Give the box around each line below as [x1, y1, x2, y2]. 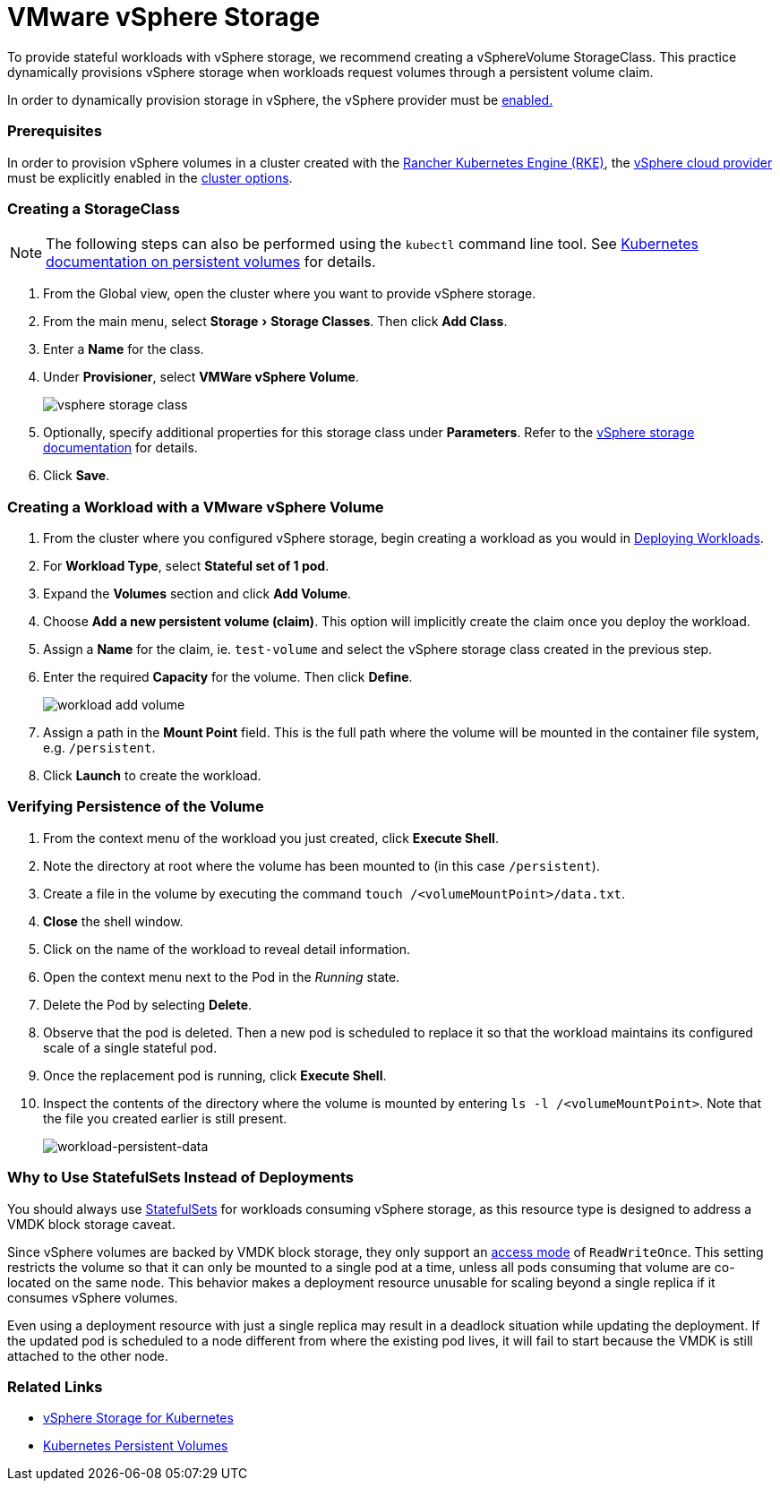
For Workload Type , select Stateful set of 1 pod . [43, 558, 330, 573]
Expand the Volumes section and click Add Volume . [43, 586, 352, 601]
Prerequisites [7, 122, 102, 141]
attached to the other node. [7, 1347, 168, 1363]
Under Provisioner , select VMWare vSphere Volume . [43, 369, 359, 385]
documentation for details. [43, 440, 198, 456]
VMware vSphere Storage [7, 2, 321, 32]
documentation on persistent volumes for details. [46, 253, 376, 271]
